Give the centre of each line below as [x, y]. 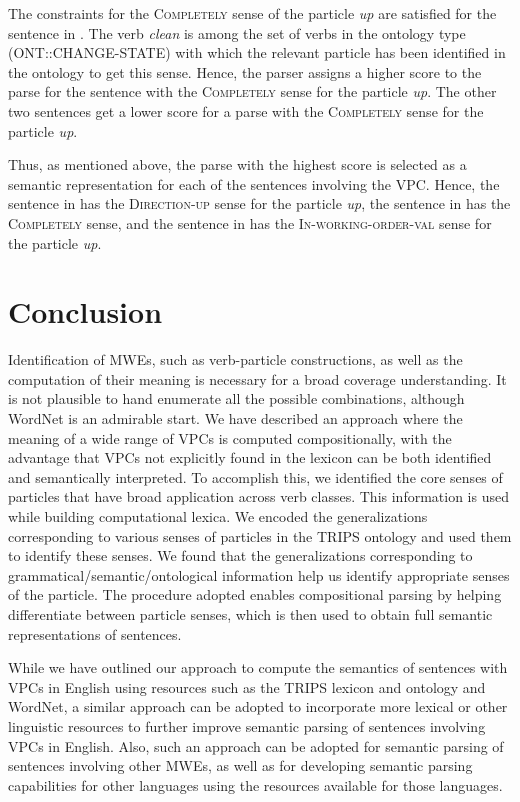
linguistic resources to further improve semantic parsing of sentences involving [247, 725]
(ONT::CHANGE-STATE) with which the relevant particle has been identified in [257, 52]
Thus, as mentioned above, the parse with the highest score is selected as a [237, 164]
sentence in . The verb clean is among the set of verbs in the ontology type [237, 32]
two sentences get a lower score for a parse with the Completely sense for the [246, 110]
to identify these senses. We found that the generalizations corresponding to [240, 555]
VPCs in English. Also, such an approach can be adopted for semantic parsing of [256, 745]
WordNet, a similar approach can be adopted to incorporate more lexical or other [258, 706]
